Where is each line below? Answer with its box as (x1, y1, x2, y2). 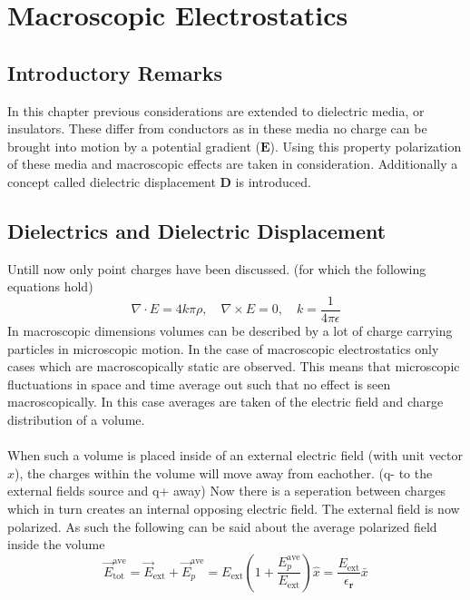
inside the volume (7, 535, 105, 554)
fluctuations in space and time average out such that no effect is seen (7, 374, 391, 393)
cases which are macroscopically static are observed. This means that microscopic (7, 357, 460, 376)
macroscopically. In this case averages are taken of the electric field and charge (7, 392, 444, 411)
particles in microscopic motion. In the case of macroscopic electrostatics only (7, 339, 439, 358)
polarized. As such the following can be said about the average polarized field (7, 516, 437, 536)
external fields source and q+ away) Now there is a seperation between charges (7, 481, 446, 500)
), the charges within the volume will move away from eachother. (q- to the (15, 463, 433, 482)
